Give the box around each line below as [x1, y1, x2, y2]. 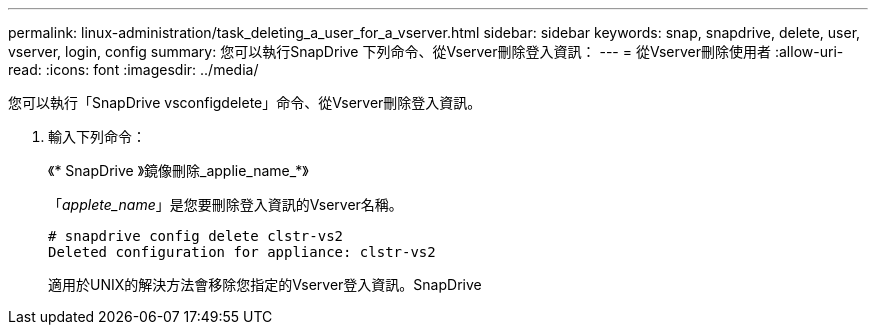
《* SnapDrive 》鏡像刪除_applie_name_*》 [48, 162, 309, 179]
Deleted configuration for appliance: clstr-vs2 [48, 244, 436, 260]
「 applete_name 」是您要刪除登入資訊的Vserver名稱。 [48, 196, 403, 213]
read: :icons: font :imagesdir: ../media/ [8, 61, 259, 78]
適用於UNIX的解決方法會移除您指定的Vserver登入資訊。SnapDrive [48, 276, 482, 293]
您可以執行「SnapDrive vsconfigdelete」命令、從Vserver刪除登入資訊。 [8, 94, 482, 111]
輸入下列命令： [48, 128, 146, 145]
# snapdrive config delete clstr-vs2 [48, 228, 344, 244]
